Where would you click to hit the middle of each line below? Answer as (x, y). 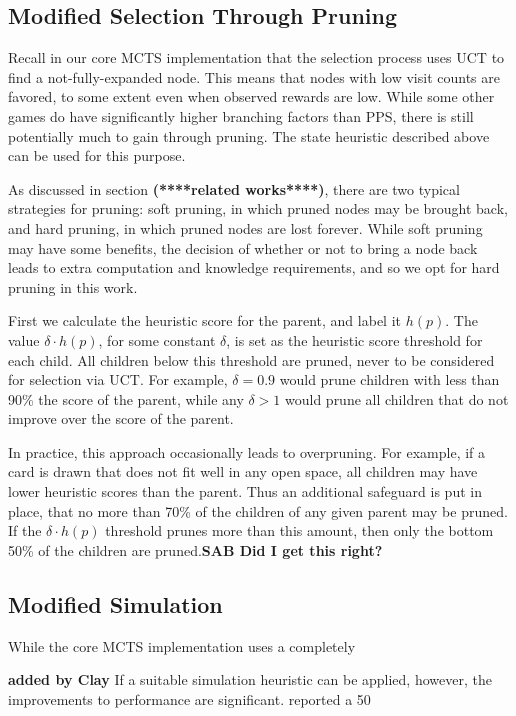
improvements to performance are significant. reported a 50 (189, 698)
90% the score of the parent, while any (126, 398)
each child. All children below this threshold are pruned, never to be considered (251, 359)
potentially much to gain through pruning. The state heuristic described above (249, 135)
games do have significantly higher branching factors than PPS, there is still (241, 115)
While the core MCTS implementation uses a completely (182, 645)
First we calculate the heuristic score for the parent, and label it (204, 320)
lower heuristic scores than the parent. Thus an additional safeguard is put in (245, 491)
